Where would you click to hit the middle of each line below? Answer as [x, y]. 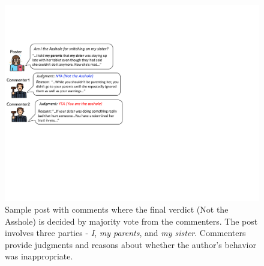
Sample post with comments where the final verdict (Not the [117, 209]
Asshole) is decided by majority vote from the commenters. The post [131, 221]
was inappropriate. [39, 256]
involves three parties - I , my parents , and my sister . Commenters [125, 233]
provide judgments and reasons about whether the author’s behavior [130, 244]
